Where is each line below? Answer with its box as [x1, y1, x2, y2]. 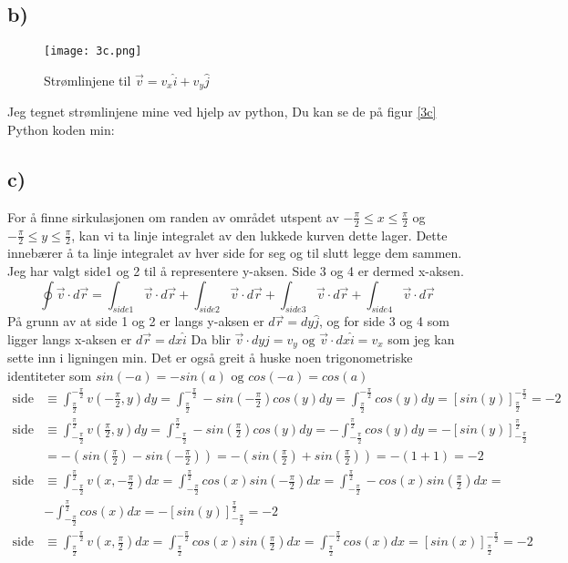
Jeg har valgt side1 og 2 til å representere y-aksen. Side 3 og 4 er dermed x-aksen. [7, 261, 464, 280]
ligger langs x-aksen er [7, 329, 132, 348]
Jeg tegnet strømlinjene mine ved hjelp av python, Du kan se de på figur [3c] [7, 102, 437, 121]
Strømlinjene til [44, 70, 131, 89]
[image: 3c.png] [44, 45, 142, 58]
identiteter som [7, 365, 92, 384]
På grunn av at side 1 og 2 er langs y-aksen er [7, 312, 264, 331]
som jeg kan [387, 329, 455, 348]
